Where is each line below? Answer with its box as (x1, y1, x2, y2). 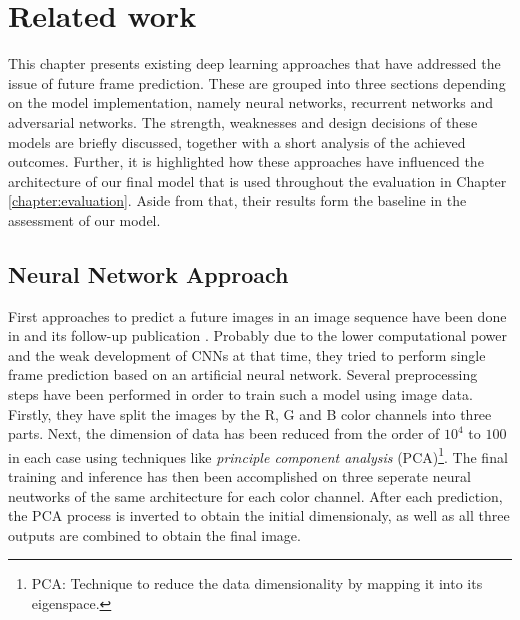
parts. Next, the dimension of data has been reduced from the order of (8, 423, 440, 444)
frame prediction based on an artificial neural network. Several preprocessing (8, 364, 478, 385)
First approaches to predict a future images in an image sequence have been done (8, 305, 507, 326)
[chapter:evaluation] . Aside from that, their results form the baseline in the (8, 190, 467, 211)
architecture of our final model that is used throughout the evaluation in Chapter (8, 170, 507, 191)
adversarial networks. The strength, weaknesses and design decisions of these (8, 111, 478, 132)
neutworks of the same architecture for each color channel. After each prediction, (8, 485, 503, 506)
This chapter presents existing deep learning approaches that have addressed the (8, 53, 501, 74)
